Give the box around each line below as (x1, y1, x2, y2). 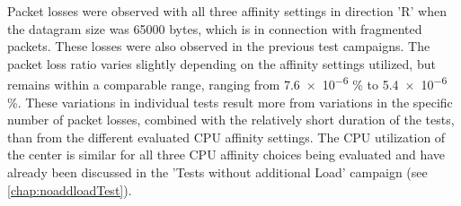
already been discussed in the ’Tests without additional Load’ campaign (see (7, 163, 428, 181)
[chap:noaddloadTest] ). (7, 180, 132, 199)
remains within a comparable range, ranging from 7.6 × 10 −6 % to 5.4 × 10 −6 (7, 73, 448, 94)
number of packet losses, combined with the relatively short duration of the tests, (7, 110, 455, 129)
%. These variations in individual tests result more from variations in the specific (7, 92, 453, 111)
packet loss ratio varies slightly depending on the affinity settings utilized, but (7, 54, 436, 73)
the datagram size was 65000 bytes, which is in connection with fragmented (7, 19, 422, 38)
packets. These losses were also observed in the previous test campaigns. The (7, 37, 430, 56)
